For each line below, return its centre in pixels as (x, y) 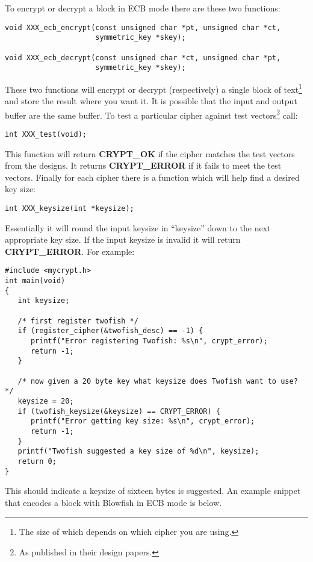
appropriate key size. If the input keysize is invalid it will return (123, 239)
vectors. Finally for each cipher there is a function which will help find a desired (152, 177)
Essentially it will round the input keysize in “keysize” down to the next (138, 227)
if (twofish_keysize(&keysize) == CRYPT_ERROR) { (119, 411)
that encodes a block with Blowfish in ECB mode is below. (113, 502)
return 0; (37, 461)
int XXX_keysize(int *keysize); (70, 208)
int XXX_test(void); (46, 134)
